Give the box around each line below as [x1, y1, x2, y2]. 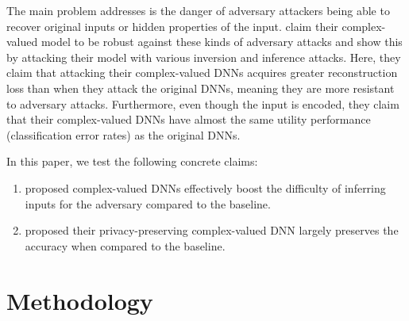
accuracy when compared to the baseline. [25, 237, 226, 254]
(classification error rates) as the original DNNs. [6, 126, 241, 143]
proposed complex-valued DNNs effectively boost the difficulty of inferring [25, 179, 386, 196]
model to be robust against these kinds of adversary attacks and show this [41, 33, 403, 50]
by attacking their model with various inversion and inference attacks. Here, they [6, 48, 401, 65]
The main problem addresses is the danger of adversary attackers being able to [6, 2, 390, 18]
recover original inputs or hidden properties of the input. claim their [6, 17, 338, 34]
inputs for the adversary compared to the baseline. [25, 195, 271, 212]
